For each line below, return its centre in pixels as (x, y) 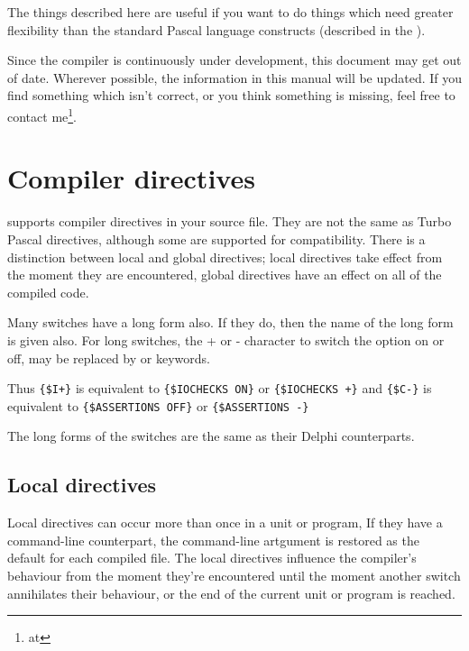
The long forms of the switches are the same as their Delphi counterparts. (211, 436)
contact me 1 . (42, 115)
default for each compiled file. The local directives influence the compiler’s (212, 558)
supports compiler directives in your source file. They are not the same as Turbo (230, 221)
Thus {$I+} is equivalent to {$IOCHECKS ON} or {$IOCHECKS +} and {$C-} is (220, 388)
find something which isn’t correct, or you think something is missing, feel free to (231, 95)
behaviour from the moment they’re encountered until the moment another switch (234, 575)
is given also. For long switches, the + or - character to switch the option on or (226, 339)
